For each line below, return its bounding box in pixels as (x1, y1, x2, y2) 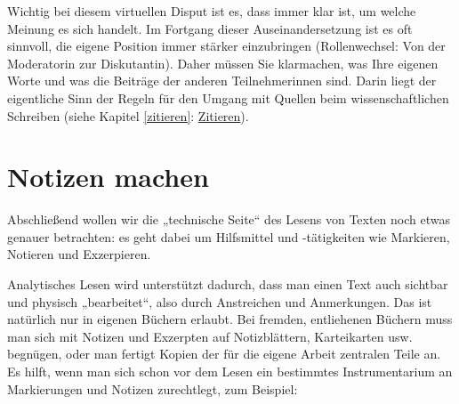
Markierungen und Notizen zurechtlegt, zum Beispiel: (7, 379, 298, 398)
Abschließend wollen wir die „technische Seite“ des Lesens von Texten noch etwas (7, 210, 450, 229)
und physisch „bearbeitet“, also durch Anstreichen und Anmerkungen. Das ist (7, 292, 432, 311)
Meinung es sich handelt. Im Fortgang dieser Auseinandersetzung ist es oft (7, 19, 413, 37)
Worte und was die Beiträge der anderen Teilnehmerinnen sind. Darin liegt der (7, 71, 437, 90)
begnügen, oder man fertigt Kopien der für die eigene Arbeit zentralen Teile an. (7, 344, 441, 363)
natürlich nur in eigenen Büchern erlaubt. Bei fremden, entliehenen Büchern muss (7, 310, 453, 328)
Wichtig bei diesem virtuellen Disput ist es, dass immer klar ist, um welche (7, 2, 416, 20)
